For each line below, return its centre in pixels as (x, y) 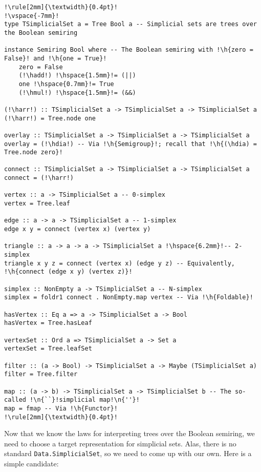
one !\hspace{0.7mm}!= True (66, 84)
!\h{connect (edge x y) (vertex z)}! (68, 272)
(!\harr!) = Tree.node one (50, 118)
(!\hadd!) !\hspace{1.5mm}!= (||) (77, 76)
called (15, 400)
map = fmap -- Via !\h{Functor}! (61, 408)
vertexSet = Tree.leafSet (48, 349)
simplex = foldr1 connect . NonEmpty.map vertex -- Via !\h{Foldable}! (129, 297)
